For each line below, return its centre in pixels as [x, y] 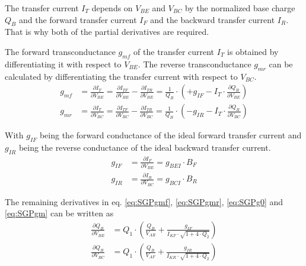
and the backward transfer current [213, 19]
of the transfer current [174, 51]
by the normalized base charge [240, 8]
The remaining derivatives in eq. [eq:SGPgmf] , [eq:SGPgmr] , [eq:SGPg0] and [144, 201]
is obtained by [253, 51]
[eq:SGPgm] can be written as [59, 213]
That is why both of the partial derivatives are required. [107, 32]
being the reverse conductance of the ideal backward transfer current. [145, 147]
